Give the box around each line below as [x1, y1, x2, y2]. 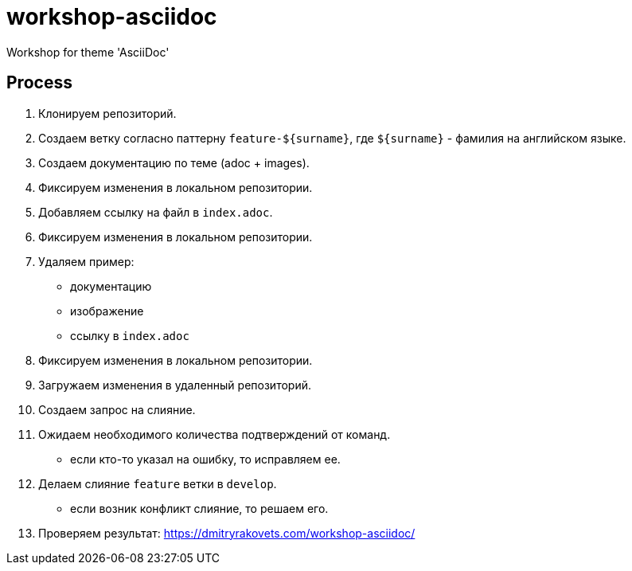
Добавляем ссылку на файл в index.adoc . [38, 205, 273, 219]
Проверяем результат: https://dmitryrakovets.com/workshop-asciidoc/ [38, 526, 415, 540]
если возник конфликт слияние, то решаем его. [70, 501, 329, 515]
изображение [70, 303, 144, 318]
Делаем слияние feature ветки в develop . [38, 476, 277, 491]
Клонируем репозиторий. [38, 106, 177, 120]
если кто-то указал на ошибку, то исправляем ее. [70, 452, 341, 466]
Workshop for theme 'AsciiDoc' [6, 45, 170, 59]
